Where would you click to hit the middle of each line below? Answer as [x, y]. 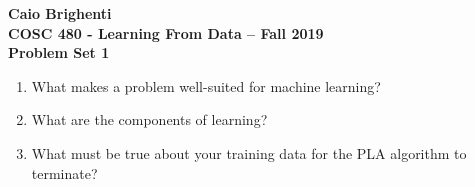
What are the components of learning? [149, 119]
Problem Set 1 [59, 52]
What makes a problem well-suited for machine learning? [206, 85]
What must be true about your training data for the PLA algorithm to [249, 152]
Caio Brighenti [60, 13]
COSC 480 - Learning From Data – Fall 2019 [166, 32]
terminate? [64, 172]
